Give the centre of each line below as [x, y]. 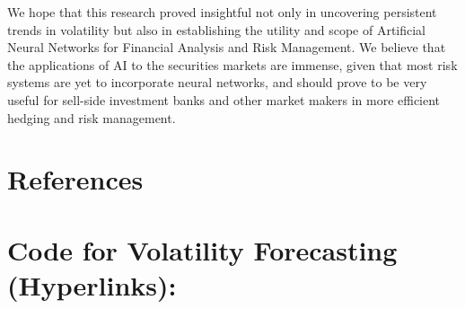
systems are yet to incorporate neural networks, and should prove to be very [217, 82]
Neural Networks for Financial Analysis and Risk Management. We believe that [227, 47]
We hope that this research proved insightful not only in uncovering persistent [222, 12]
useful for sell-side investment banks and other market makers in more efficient [224, 99]
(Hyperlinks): [92, 284]
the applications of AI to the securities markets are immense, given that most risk [232, 64]
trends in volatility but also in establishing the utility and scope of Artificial [217, 29]
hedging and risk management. [92, 117]
